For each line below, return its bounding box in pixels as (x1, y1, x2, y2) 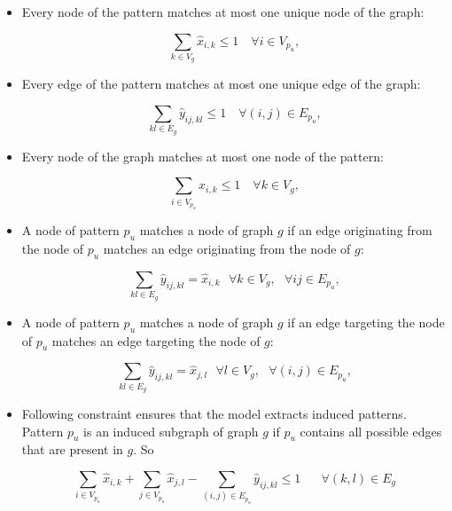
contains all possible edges (300, 421, 442, 440)
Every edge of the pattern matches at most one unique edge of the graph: (21, 75, 421, 93)
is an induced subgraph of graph (83, 421, 259, 440)
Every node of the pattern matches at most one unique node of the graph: (21, 3, 425, 20)
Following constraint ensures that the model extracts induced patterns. (21, 405, 407, 423)
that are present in (21, 440, 123, 459)
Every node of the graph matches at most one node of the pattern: (21, 146, 384, 165)
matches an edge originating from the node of (103, 240, 351, 258)
